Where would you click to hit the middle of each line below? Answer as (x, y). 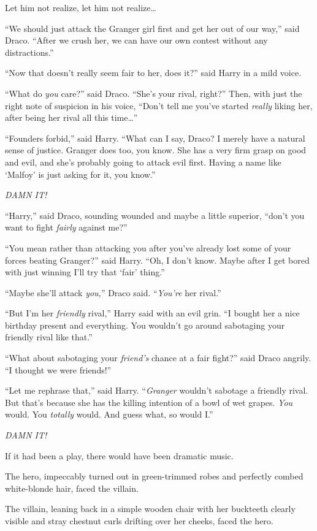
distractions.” (29, 52)
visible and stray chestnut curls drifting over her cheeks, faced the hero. (139, 521)
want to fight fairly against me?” (66, 227)
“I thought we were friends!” (58, 369)
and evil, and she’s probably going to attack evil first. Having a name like (143, 162)
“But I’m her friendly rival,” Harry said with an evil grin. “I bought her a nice (152, 313)
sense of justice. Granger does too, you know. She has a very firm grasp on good (156, 150)
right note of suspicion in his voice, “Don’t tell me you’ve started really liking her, (159, 105)
